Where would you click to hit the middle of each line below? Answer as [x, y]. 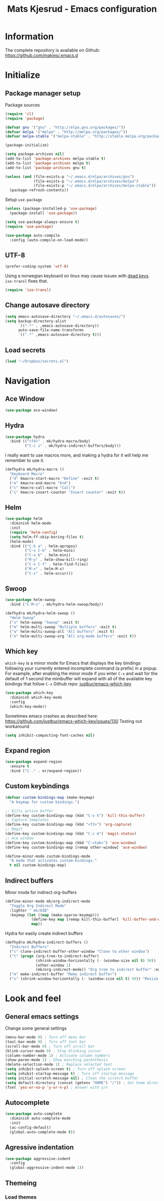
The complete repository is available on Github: [52, 50]
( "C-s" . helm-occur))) [49, 573]
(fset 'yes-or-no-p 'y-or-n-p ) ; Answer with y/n [57, 1087]
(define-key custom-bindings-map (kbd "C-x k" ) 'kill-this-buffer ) [75, 816]
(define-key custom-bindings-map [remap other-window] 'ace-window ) [76, 847]
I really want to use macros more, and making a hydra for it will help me [77, 455]
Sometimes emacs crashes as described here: [52, 716]
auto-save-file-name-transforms [51, 330]
